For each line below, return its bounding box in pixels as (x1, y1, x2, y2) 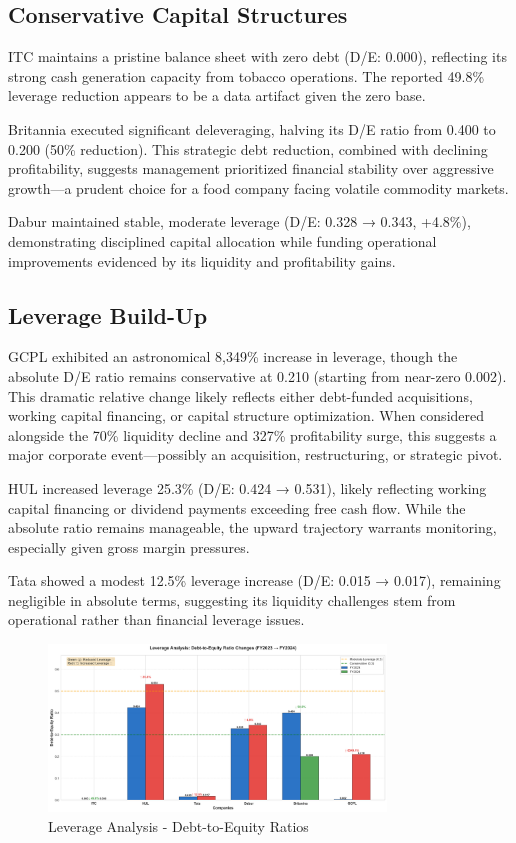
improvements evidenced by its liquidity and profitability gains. (8, 250, 396, 271)
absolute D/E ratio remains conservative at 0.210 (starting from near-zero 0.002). (8, 365, 507, 386)
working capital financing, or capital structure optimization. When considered (8, 405, 485, 426)
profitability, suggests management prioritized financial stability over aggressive (8, 158, 494, 179)
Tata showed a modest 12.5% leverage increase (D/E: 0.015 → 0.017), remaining (8, 570, 501, 591)
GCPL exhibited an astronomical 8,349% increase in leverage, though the (8, 346, 458, 367)
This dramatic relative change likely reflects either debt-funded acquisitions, (8, 385, 473, 406)
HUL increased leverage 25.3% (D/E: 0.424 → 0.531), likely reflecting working (8, 477, 487, 498)
